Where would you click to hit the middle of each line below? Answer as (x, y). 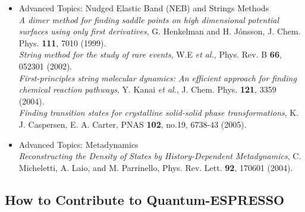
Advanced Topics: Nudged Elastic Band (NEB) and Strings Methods (144, 8)
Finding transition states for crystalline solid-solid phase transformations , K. (159, 113)
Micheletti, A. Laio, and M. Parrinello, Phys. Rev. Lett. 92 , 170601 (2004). (156, 167)
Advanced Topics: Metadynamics (78, 144)
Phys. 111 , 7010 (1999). (62, 42)
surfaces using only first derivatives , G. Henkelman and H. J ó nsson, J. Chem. (160, 31)
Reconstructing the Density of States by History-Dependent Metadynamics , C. (160, 156)
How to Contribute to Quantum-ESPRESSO (145, 199)
